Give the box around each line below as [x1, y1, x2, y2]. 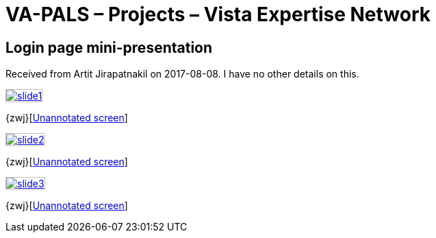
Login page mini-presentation [5, 38, 213, 56]
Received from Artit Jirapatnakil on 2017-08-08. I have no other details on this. [5, 68, 359, 80]
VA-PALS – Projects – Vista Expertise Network [5, 3, 431, 26]
